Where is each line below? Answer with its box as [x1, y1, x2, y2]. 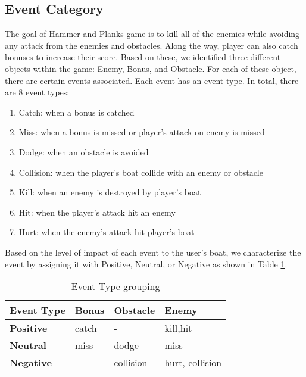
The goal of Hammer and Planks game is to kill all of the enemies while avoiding [5, 27, 300, 40]
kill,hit [164, 321, 192, 335]
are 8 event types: [5, 86, 70, 98]
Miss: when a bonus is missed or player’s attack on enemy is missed [18, 126, 265, 138]
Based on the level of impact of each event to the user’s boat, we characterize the [5, 245, 301, 258]
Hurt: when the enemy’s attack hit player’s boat [18, 226, 195, 238]
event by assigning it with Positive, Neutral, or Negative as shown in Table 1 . [5, 257, 288, 270]
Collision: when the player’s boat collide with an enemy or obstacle [18, 166, 263, 178]
